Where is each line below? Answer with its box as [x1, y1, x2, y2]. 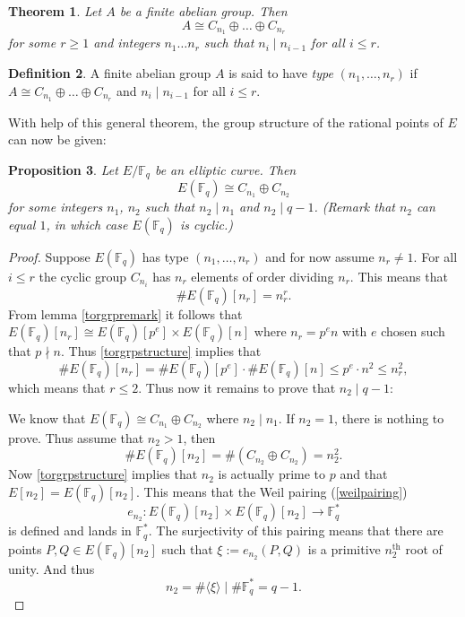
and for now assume [265, 247, 375, 265]
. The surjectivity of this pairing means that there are [148, 521, 443, 540]
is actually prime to [218, 465, 326, 483]
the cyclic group [39, 266, 127, 285]
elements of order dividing [191, 266, 334, 285]
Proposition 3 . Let [8, 160, 118, 178]
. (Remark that [314, 197, 395, 216]
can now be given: [8, 130, 107, 149]
